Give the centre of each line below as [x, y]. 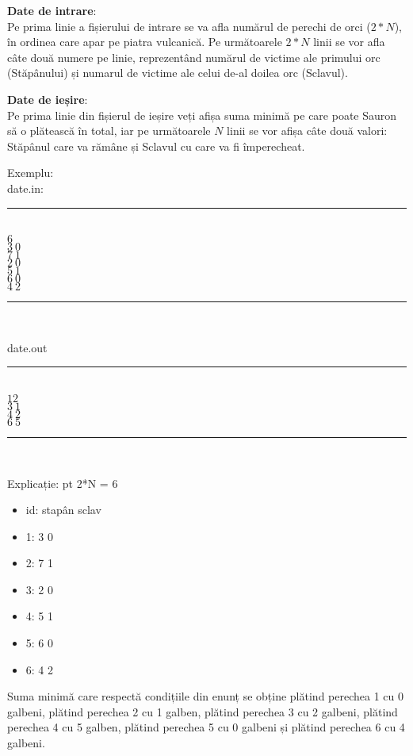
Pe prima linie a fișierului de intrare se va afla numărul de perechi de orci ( [189, 26]
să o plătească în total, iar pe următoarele [109, 130]
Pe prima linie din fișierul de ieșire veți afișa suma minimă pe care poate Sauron [202, 115]
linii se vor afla [349, 42]
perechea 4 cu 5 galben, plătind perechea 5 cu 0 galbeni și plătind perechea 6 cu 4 [206, 727]
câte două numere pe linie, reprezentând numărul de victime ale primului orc [194, 57]
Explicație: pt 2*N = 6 [63, 483]
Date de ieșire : [48, 99]
